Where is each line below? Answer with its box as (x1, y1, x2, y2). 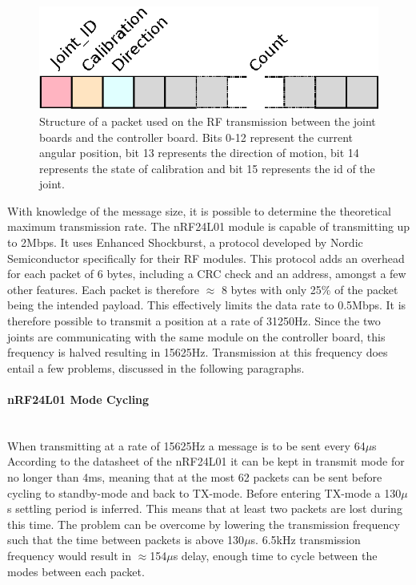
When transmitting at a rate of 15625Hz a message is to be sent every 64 (7, 437, 366, 454)
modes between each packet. (7, 563, 145, 579)
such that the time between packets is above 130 (7, 531, 245, 548)
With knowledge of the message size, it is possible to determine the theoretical (7, 202, 391, 219)
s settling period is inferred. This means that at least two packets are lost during (7, 500, 402, 517)
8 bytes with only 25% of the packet (221, 280, 398, 297)
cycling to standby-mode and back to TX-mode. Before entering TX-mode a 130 (7, 484, 402, 501)
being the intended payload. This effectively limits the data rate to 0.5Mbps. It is (7, 297, 406, 313)
